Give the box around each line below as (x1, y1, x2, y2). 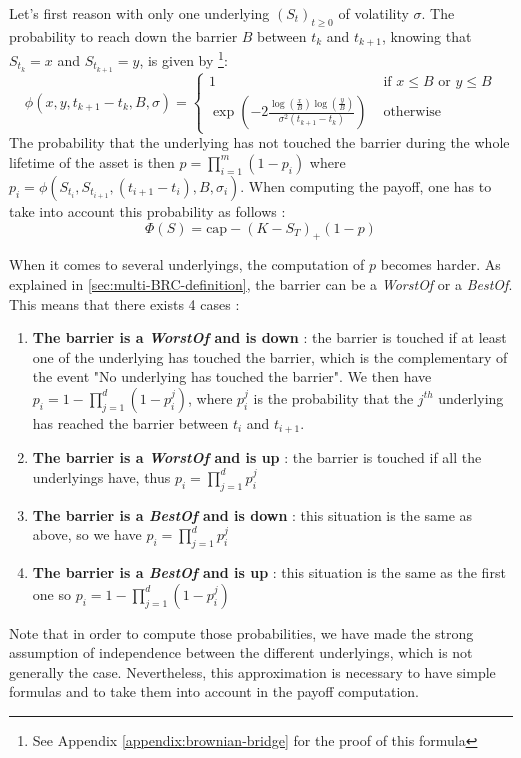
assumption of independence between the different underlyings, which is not (9, 642, 473, 663)
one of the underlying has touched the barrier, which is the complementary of (32, 346, 508, 367)
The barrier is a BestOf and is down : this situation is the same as (32, 504, 473, 525)
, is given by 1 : (139, 47, 228, 70)
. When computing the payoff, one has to (240, 175, 492, 196)
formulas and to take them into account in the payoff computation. (9, 681, 420, 702)
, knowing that (381, 25, 472, 46)
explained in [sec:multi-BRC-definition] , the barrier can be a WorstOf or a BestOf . (9, 273, 513, 294)
